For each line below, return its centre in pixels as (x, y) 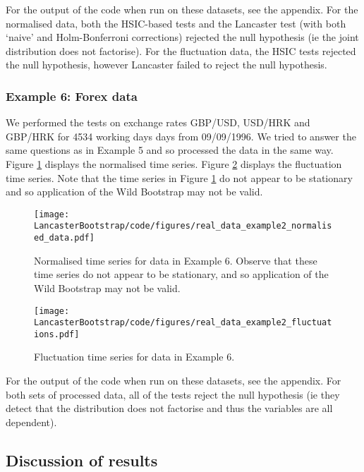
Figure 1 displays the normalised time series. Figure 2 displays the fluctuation (174, 163)
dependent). (31, 422)
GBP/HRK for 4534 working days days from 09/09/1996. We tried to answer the (181, 136)
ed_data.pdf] (64, 238)
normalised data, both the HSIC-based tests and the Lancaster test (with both (176, 23)
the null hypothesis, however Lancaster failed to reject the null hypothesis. (166, 65)
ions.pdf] (57, 334)
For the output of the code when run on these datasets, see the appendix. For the (182, 9)
